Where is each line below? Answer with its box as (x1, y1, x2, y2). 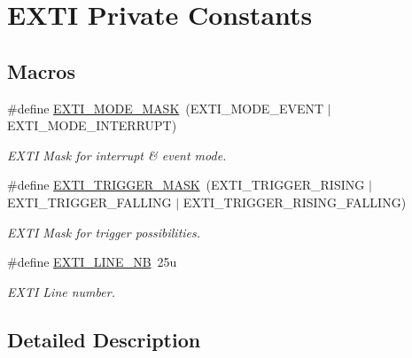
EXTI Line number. (7, 282, 115, 300)
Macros (7, 57, 75, 84)
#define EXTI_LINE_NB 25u (7, 253, 177, 271)
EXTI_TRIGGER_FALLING (7, 192, 172, 211)
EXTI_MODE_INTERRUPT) (7, 116, 177, 135)
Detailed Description (7, 325, 201, 353)
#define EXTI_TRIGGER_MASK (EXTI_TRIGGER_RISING (7, 175, 365, 194)
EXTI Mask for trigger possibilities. (7, 222, 201, 241)
